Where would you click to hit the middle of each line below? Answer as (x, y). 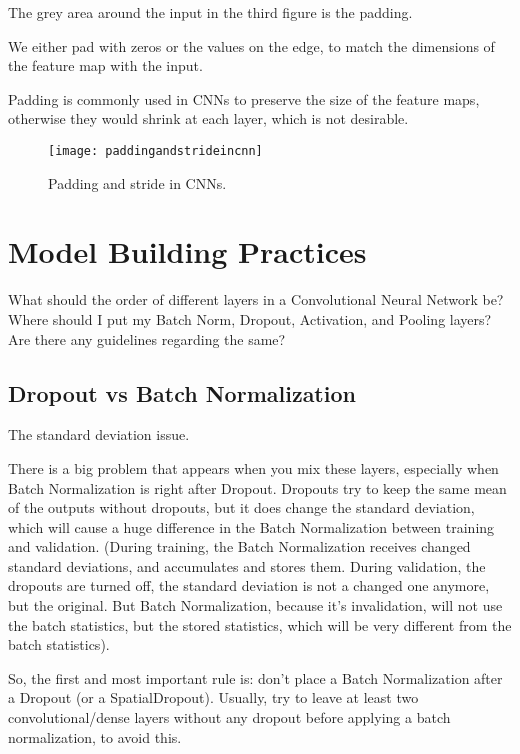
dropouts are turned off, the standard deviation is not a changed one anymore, (249, 585)
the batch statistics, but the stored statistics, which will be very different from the (260, 624)
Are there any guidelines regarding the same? (147, 338)
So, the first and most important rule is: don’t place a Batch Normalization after (255, 677)
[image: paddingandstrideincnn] (155, 150)
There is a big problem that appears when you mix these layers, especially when (253, 467)
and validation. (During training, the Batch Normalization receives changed (239, 546)
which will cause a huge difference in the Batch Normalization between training (251, 526)
